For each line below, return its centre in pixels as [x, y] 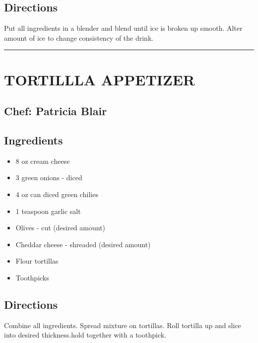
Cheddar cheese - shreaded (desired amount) [83, 244]
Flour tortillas [37, 261]
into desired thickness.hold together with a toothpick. [85, 335]
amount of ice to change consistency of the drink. [79, 37]
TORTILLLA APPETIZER [100, 79]
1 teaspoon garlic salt [48, 211]
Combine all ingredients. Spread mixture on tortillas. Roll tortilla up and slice [123, 325]
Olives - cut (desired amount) [61, 228]
